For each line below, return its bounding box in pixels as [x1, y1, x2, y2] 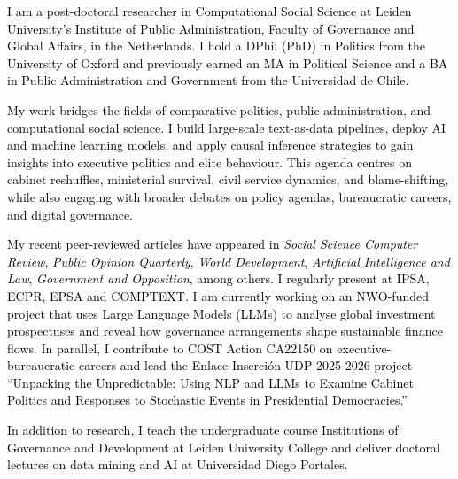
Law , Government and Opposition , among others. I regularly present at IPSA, [7, 269, 430, 288]
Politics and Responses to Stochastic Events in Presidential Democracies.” [7, 390, 408, 409]
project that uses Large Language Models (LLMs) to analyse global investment [7, 304, 436, 322]
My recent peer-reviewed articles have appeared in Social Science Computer [7, 235, 418, 253]
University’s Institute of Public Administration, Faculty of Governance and [7, 19, 415, 37]
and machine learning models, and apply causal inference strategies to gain [7, 135, 414, 154]
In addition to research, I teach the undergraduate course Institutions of [7, 421, 399, 439]
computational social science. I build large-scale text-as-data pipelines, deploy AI [7, 118, 446, 136]
